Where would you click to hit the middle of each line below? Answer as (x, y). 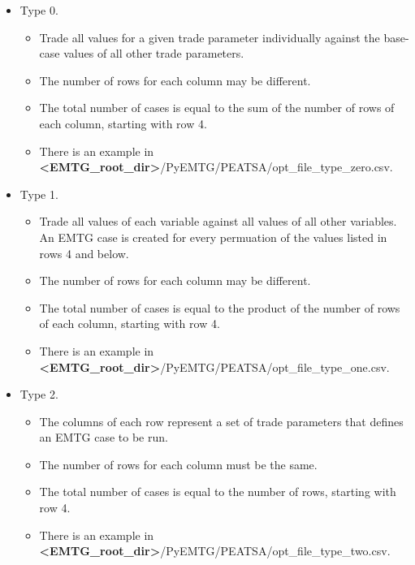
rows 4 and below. (84, 253)
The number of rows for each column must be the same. (178, 464)
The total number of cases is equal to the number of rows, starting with (218, 492)
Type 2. (39, 394)
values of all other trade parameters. (154, 53)
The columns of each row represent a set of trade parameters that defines (221, 421)
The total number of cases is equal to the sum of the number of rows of (217, 108)
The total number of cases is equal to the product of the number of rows (220, 307)
